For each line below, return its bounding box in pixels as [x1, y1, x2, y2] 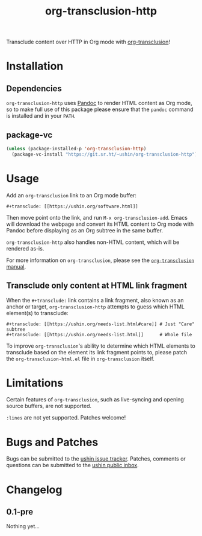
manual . [6, 263, 26, 270]
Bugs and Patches [6, 435, 99, 449]
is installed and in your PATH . [6, 112, 76, 120]
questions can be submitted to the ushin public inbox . [6, 462, 139, 469]
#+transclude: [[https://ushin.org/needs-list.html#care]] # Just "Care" [6, 321, 195, 327]
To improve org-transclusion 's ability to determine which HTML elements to [6, 342, 195, 349]
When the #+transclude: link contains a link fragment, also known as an [6, 296, 184, 304]
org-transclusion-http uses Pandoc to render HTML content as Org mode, [6, 100, 192, 107]
